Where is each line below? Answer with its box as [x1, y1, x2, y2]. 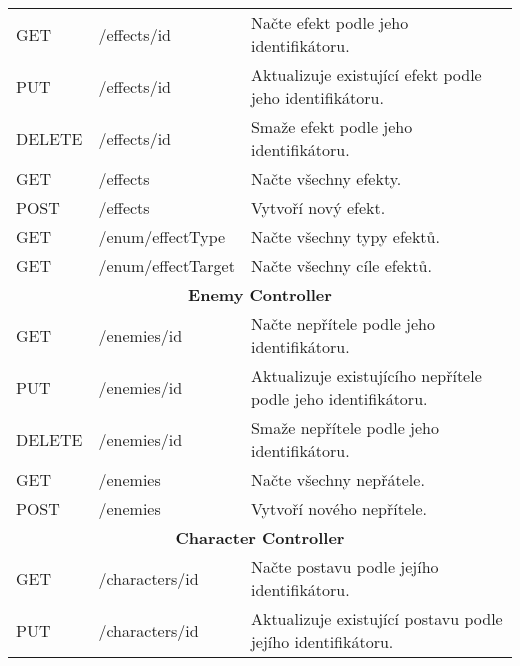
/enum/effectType [98, 225, 226, 248]
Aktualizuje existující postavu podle [250, 607, 503, 630]
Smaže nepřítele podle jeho [250, 416, 439, 439]
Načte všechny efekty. [250, 167, 402, 190]
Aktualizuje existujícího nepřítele [250, 364, 482, 387]
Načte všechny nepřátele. [250, 468, 425, 491]
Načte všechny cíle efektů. [250, 254, 432, 277]
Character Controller [175, 526, 345, 549]
